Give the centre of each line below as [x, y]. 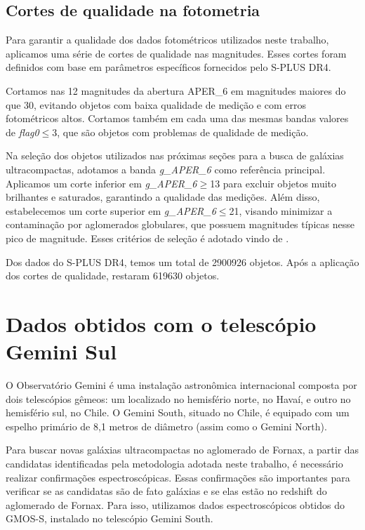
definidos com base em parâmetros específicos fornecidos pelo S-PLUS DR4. [168, 67]
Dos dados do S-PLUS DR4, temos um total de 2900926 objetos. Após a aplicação [182, 261]
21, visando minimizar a [281, 210]
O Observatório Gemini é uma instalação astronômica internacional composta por [181, 385]
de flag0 [22, 132]
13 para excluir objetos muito [273, 183]
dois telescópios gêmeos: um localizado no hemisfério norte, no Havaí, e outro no [178, 398]
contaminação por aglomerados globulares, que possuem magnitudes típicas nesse [180, 224]
